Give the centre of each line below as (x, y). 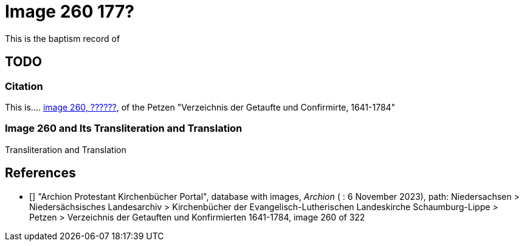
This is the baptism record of (63, 38)
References (40, 173)
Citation (24, 86)
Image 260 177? (70, 12)
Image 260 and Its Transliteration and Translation (124, 128)
